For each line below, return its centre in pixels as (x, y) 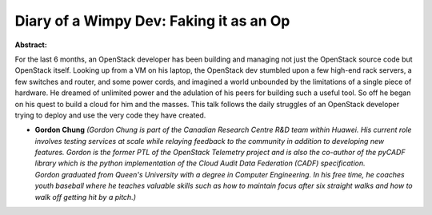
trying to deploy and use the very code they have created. (110, 115)
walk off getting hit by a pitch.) (85, 197)
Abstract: (31, 45)
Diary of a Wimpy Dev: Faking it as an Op (152, 21)
